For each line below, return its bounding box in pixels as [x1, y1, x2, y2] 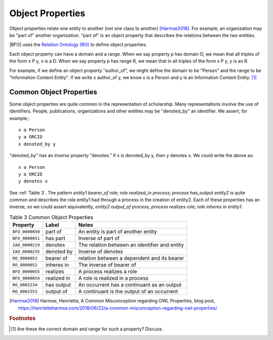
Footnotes [9, 315, 36, 322]
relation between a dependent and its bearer [78, 255, 185, 262]
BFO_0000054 [12, 275, 40, 281]
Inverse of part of [78, 235, 120, 242]
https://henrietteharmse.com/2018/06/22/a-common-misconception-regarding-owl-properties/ [18, 305, 217, 311]
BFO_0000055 [12, 269, 40, 274]
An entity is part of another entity [78, 228, 157, 235]
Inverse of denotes [78, 248, 123, 255]
